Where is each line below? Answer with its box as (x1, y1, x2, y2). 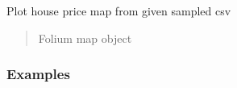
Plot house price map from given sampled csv (6, 2, 231, 19)
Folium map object (38, 29, 132, 46)
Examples (6, 64, 70, 84)
